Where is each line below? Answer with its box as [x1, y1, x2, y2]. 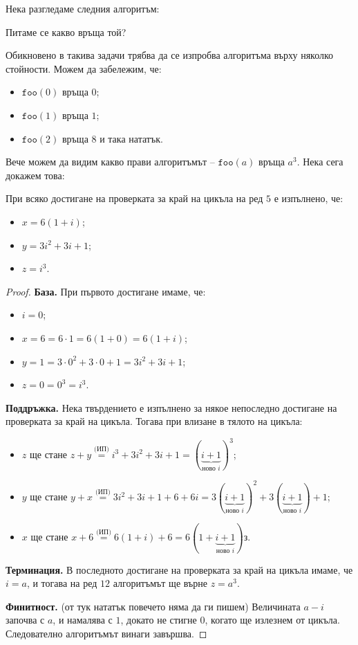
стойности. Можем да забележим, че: [6, 61, 162, 75]
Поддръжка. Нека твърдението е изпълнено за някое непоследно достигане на [6, 400, 337, 415]
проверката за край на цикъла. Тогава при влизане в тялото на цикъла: [6, 414, 303, 428]
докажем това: [6, 167, 65, 182]
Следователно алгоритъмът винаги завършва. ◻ [6, 626, 207, 641]
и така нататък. [100, 131, 163, 145]
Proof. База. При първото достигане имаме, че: [6, 284, 206, 298]
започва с [6, 612, 45, 627]
